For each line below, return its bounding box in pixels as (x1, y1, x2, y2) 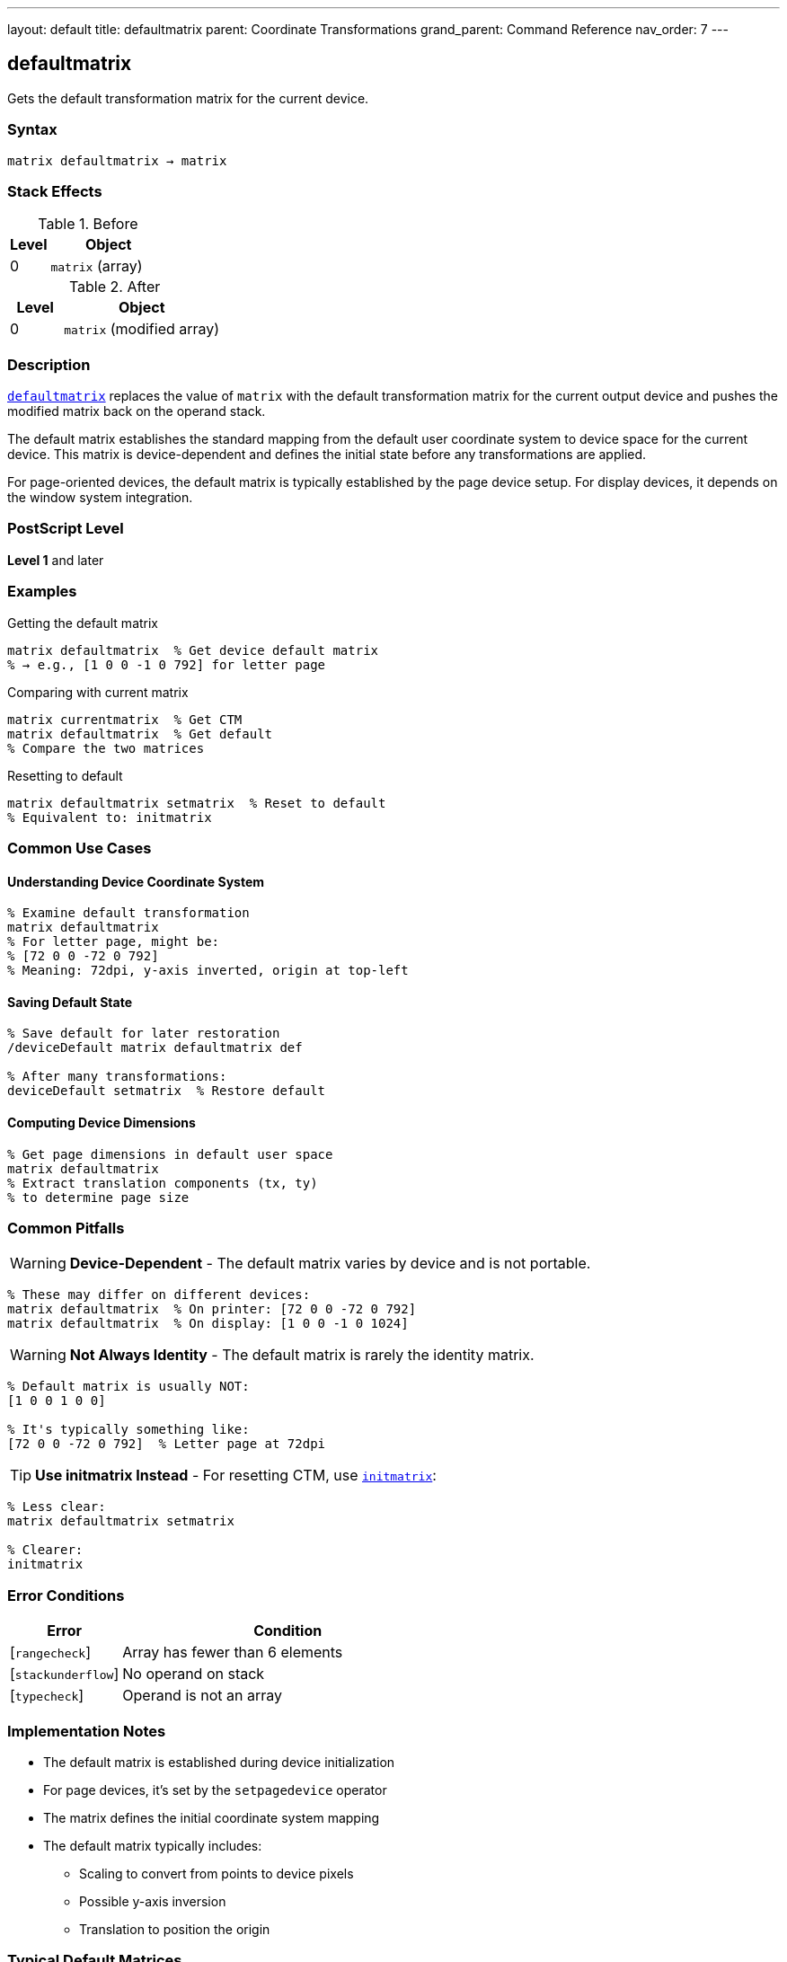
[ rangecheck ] (10, 1643, 91, 1662)
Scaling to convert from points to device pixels (79, 1865, 354, 1881)
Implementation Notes (7, 1721, 166, 1740)
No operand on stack (122, 1665, 265, 1684)
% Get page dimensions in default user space (7, 1146, 333, 1162)
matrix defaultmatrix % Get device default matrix (7, 642, 379, 658)
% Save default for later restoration (7, 1026, 280, 1041)
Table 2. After (68, 278, 161, 296)
